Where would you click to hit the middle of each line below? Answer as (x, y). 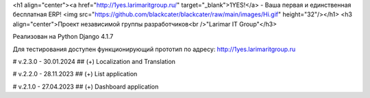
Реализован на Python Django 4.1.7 (63, 37)
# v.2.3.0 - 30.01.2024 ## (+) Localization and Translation (94, 61)
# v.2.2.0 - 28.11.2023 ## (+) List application (75, 74)
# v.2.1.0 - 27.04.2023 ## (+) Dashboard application (86, 86)
